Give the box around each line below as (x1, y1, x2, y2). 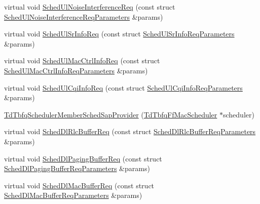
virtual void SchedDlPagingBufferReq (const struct (4, 153, 162, 164)
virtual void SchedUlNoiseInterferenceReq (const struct (4, 2, 175, 12)
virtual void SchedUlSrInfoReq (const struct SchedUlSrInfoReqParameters (4, 28, 235, 39)
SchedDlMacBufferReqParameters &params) (4, 190, 142, 200)
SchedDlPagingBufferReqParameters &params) (4, 163, 150, 174)
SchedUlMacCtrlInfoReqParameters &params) (4, 65, 148, 75)
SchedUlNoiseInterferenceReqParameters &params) (4, 11, 163, 22)
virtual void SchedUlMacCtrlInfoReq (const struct (4, 55, 160, 66)
